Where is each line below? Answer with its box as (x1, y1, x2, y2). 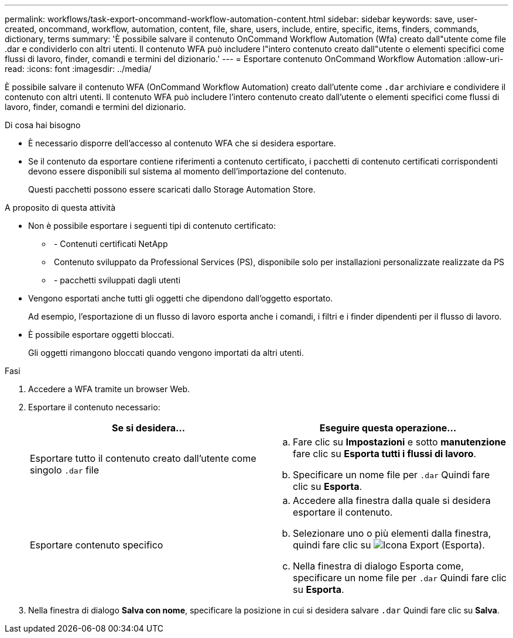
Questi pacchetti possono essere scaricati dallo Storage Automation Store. (28, 184, 316, 194)
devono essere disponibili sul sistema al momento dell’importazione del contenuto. (28, 166, 347, 176)
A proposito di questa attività (5, 203, 116, 212)
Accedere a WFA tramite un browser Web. (28, 384, 190, 394)
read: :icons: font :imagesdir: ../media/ (5, 64, 152, 74)
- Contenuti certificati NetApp (53, 239, 168, 249)
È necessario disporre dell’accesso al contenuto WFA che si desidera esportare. (28, 138, 336, 148)
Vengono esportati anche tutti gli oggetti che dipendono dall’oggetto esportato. (28, 293, 333, 303)
